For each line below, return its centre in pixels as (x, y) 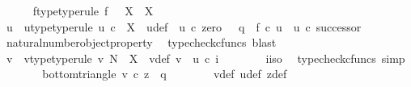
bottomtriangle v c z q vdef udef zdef (165, 74)
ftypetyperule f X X (93, 10)
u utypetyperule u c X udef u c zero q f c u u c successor (184, 26)
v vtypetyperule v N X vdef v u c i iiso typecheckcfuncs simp (205, 58)
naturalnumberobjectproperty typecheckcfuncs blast (141, 42)
